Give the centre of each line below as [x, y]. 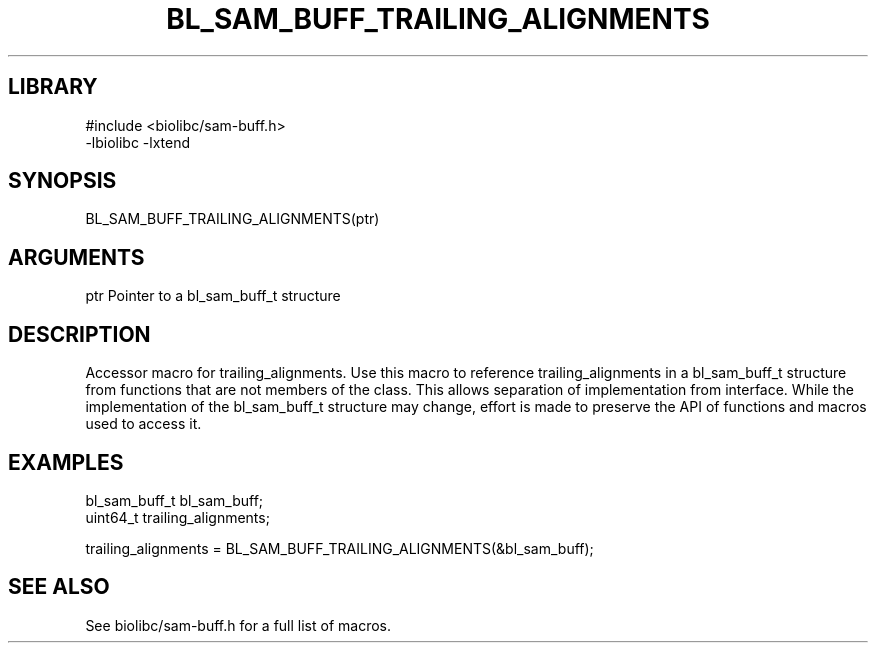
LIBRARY [53, 87]
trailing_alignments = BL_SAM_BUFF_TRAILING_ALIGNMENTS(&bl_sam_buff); [339, 548]
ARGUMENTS [76, 257]
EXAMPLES [66, 462]
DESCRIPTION [79, 334]
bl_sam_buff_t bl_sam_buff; [174, 500]
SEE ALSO [59, 587]
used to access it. [143, 424]
